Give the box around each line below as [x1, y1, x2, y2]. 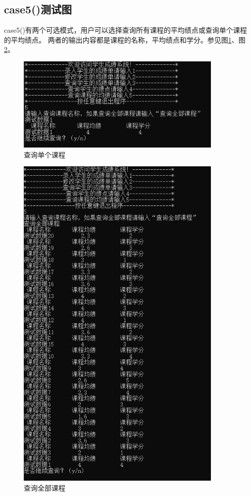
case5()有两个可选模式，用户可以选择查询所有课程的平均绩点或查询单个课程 [4, 25, 247, 35]
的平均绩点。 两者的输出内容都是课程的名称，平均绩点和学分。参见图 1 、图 [4, 34, 246, 45]
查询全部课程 [24, 482, 65, 493]
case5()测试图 [4, 1, 72, 17]
